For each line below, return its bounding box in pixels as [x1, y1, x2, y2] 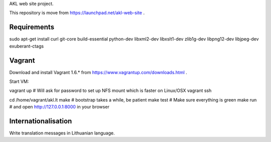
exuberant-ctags [9, 43, 44, 49]
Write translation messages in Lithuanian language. [9, 130, 115, 136]
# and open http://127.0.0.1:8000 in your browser [9, 104, 110, 110]
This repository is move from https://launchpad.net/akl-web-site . [9, 10, 145, 16]
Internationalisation [9, 116, 72, 125]
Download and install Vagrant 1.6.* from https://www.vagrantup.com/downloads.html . [9, 69, 188, 75]
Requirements [9, 23, 55, 31]
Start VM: [9, 78, 29, 84]
